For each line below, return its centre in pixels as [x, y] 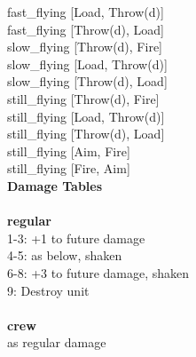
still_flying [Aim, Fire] [69, 151]
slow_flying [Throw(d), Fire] [85, 47]
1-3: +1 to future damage [76, 238]
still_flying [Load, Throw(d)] [86, 116]
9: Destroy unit [48, 290]
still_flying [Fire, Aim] [69, 168]
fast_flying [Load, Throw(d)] [86, 12]
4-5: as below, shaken [65, 255]
